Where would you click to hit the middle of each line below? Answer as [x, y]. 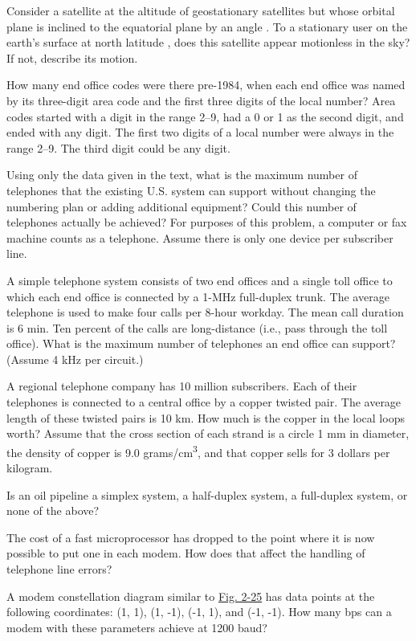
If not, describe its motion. [72, 57]
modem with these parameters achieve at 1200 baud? [137, 627]
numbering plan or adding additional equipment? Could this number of [181, 206]
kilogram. [30, 468]
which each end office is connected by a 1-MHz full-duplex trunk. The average [198, 296]
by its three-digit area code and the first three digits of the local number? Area [201, 100]
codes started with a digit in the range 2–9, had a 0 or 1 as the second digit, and [205, 116]
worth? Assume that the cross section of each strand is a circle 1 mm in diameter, [208, 433]
